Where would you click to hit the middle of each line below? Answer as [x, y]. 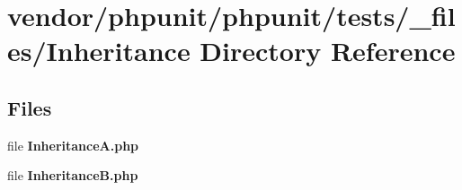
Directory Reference [328, 51]
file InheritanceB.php [73, 175]
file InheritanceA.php [73, 145]
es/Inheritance [99, 51]
